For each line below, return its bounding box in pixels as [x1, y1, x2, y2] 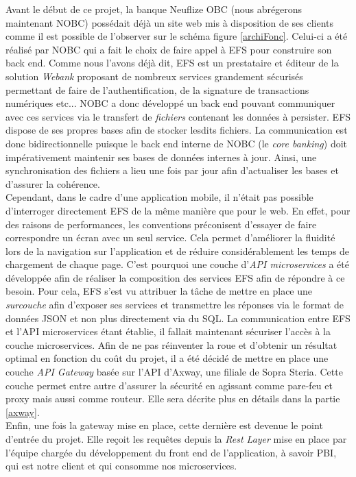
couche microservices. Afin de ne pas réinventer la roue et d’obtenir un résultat [5, 337, 337, 352]
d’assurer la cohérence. [5, 176, 100, 191]
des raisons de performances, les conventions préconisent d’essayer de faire [5, 217, 317, 231]
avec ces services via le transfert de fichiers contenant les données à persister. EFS [5, 109, 351, 123]
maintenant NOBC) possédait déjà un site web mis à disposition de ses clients [5, 15, 334, 29]
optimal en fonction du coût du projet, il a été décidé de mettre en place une [5, 351, 329, 365]
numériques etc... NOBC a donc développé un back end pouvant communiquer [5, 96, 335, 110]
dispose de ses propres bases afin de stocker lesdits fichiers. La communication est [5, 123, 348, 137]
